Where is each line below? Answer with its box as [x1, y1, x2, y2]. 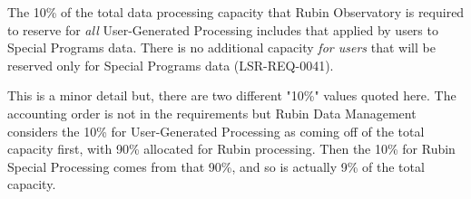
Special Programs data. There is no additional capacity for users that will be [7, 38, 436, 57]
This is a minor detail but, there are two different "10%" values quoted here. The [7, 86, 456, 105]
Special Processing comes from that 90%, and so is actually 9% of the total [7, 156, 425, 175]
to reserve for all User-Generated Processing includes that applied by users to [7, 20, 438, 39]
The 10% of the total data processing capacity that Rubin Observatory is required [7, 3, 465, 21]
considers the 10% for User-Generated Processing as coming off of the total [7, 121, 425, 140]
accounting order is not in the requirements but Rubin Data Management [7, 103, 417, 122]
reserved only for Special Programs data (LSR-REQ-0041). [7, 55, 334, 74]
